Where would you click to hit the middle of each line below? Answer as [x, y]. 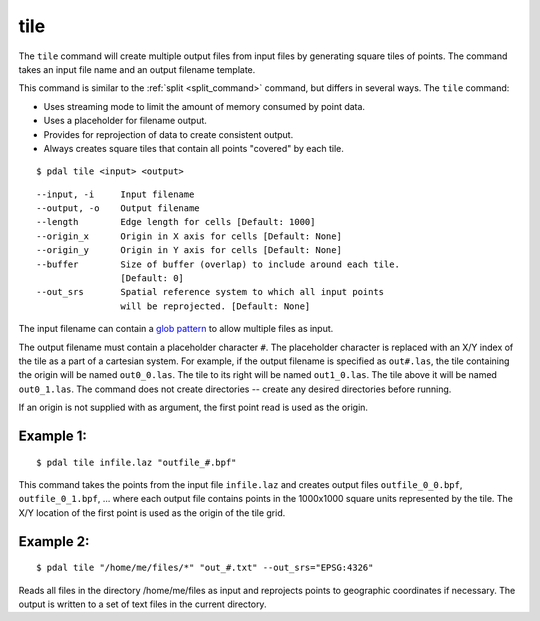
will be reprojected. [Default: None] [215, 306]
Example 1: [52, 435]
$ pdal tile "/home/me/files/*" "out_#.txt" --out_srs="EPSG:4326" [205, 568]
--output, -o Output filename [118, 208]
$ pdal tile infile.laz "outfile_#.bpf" [136, 462]
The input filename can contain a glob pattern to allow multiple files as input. [176, 329]
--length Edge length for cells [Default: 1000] [176, 222]
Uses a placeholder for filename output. [125, 121]
